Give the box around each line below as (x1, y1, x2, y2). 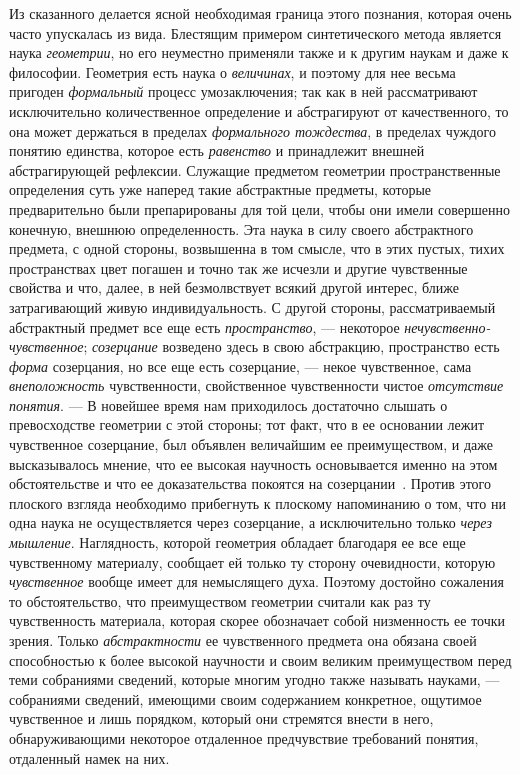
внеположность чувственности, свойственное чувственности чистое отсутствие (9, 375, 504, 396)
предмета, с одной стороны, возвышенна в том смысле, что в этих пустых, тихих (9, 238, 505, 259)
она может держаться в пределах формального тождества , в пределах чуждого (9, 120, 496, 141)
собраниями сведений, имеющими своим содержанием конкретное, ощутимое (9, 688, 482, 709)
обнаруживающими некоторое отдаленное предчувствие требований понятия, (9, 727, 479, 748)
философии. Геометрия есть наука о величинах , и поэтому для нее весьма (9, 61, 456, 82)
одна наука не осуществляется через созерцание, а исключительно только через (9, 512, 492, 533)
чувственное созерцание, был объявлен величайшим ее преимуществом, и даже (9, 434, 493, 455)
